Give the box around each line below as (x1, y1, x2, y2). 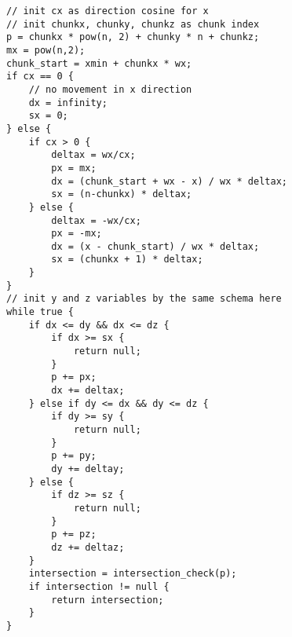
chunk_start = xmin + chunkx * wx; (6, 57, 192, 69)
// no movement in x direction (28, 83, 192, 95)
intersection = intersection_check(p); (28, 568, 237, 580)
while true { (6, 306, 74, 318)
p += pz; (51, 529, 97, 540)
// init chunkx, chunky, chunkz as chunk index (6, 18, 260, 30)
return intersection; (51, 594, 164, 606)
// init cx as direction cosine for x (6, 5, 209, 16)
